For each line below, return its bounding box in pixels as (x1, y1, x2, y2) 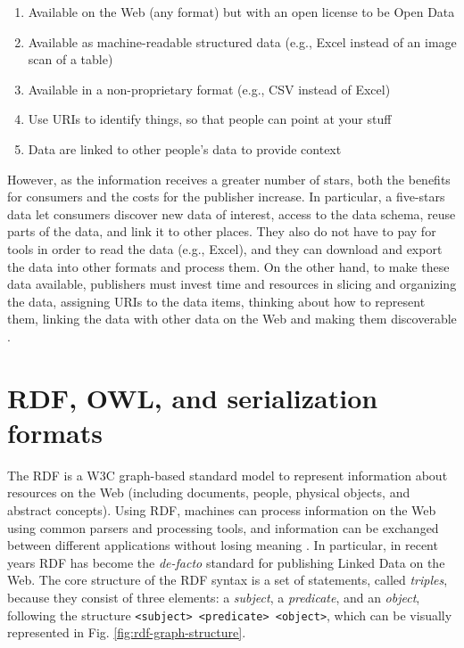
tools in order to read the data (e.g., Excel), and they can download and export (7, 239, 443, 258)
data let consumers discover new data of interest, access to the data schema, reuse (7, 204, 456, 223)
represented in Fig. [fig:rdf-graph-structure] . (7, 623, 246, 642)
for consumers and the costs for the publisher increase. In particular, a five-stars (7, 187, 445, 206)
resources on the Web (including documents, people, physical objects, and (7, 483, 410, 502)
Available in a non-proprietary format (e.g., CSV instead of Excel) (28, 79, 391, 98)
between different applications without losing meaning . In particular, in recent (7, 536, 438, 554)
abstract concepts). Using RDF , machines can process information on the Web (7, 501, 436, 519)
